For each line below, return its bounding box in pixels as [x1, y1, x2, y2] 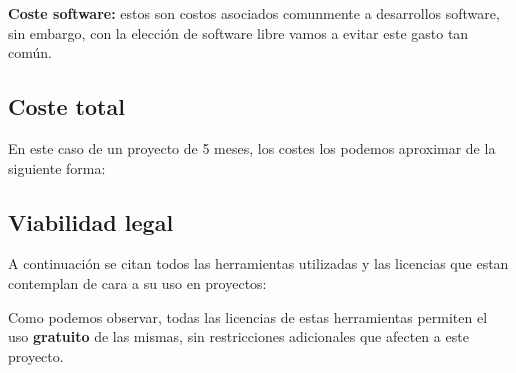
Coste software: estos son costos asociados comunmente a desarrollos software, [8, 3, 500, 23]
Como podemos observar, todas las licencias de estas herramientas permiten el [8, 306, 488, 327]
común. [8, 42, 52, 63]
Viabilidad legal [8, 206, 174, 237]
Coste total [8, 91, 125, 122]
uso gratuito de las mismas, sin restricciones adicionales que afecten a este [8, 326, 469, 347]
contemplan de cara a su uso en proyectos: [8, 272, 267, 293]
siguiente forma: [8, 157, 106, 178]
